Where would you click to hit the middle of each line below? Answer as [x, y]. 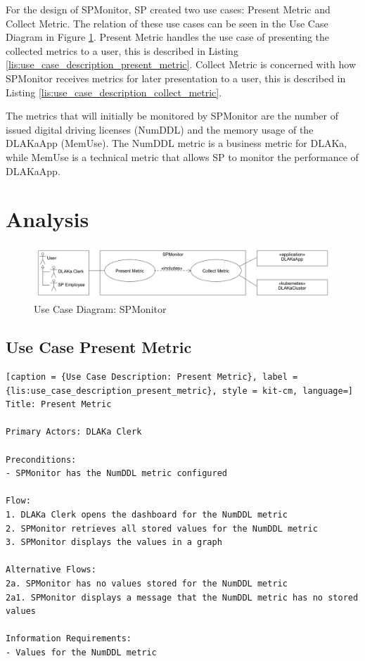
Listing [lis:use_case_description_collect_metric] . [114, 92]
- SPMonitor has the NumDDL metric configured [116, 474]
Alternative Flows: [51, 570]
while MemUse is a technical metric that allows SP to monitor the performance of [182, 156]
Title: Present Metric [59, 405]
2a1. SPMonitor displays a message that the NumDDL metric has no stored [182, 597]
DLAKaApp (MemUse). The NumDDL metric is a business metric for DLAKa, [177, 143]
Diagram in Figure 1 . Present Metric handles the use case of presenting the [168, 37]
